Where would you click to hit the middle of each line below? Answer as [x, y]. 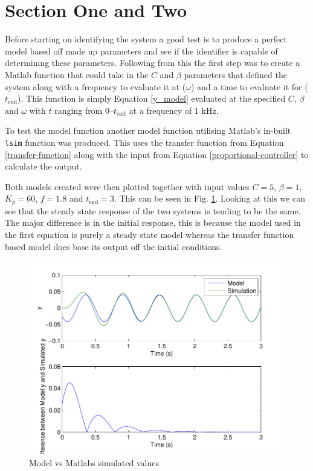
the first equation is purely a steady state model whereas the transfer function [150, 234]
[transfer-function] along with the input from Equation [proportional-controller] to [157, 154]
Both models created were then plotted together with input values [127, 186]
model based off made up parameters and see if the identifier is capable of [141, 51]
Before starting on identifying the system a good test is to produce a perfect [146, 39]
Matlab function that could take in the [77, 74]
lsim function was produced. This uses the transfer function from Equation [144, 142]
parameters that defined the [235, 74]
